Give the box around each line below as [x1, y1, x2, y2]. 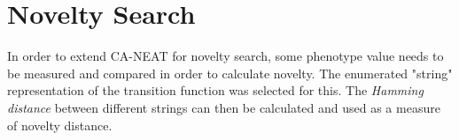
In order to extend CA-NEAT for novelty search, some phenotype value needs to [7, 47, 444, 65]
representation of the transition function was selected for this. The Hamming [7, 81, 424, 99]
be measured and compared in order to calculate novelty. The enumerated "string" [7, 63, 453, 82]
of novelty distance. [7, 115, 113, 134]
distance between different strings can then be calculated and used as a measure [7, 98, 440, 116]
